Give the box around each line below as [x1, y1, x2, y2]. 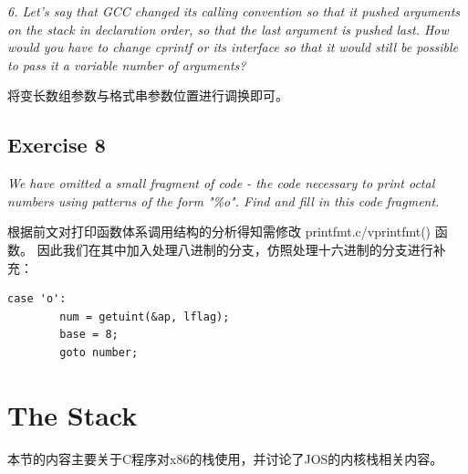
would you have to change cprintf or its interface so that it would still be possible [7, 37, 459, 57]
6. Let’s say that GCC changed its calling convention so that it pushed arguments [7, 2, 461, 20]
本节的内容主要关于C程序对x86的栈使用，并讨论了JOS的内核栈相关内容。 [7, 448, 443, 468]
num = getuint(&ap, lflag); [59, 310, 230, 323]
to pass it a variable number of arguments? [7, 55, 246, 74]
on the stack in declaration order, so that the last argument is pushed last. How [7, 19, 449, 38]
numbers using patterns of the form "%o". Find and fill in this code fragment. [7, 191, 440, 210]
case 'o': [7, 292, 67, 306]
